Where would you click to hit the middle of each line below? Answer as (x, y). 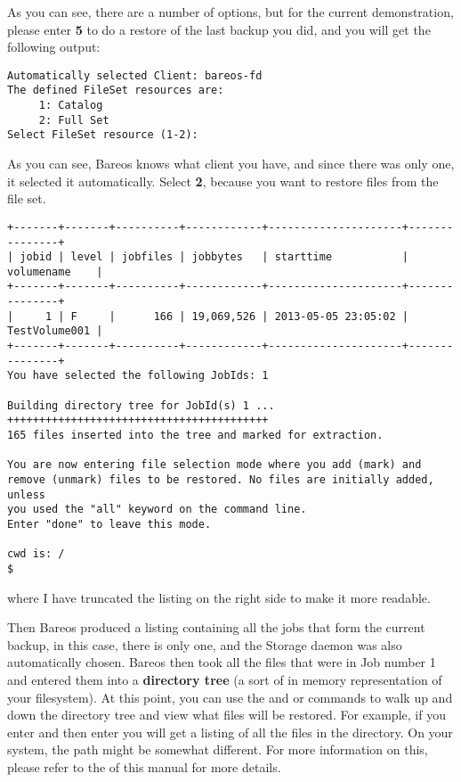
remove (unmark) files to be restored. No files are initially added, (221, 480)
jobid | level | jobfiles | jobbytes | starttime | (214, 257)
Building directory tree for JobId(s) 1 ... (141, 405)
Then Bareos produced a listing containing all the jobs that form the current (216, 627)
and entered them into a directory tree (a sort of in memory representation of (225, 679)
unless (26, 494)
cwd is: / (36, 554)
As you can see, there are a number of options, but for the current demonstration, (230, 12)
